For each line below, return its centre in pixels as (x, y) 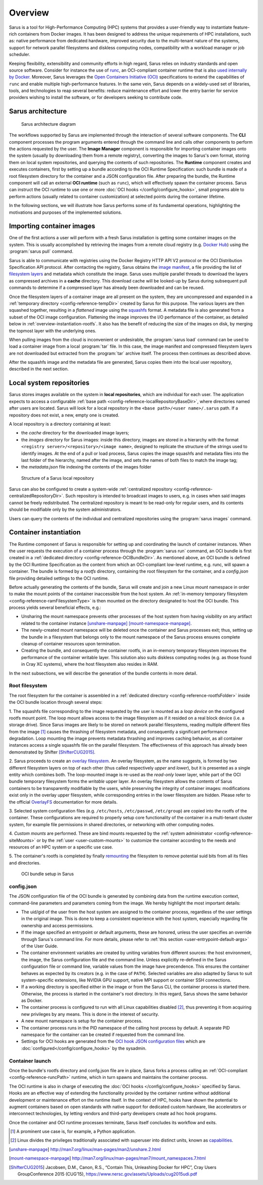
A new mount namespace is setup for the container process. (82, 1021)
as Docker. (32, 1000)
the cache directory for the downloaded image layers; (75, 433)
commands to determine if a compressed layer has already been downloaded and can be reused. (107, 288)
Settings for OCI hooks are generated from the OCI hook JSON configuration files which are (113, 1041)
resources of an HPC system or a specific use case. (61, 847)
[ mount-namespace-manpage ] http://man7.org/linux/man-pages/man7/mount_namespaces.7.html (107, 1158)
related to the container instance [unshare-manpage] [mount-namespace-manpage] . (106, 623)
